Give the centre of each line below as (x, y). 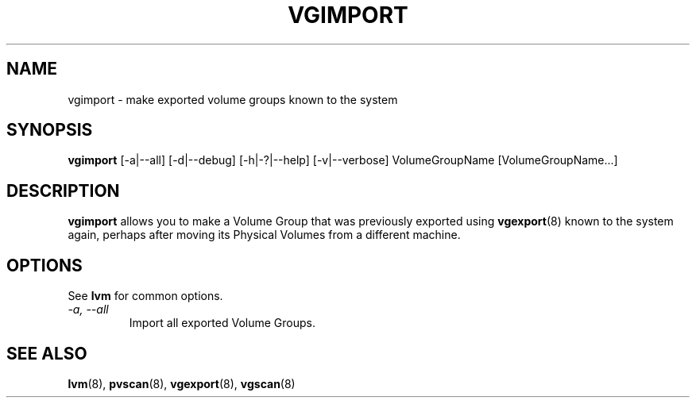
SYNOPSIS (50, 130)
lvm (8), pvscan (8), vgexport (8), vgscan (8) (182, 383)
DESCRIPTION (63, 190)
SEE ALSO (47, 353)
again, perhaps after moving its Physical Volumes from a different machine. (264, 235)
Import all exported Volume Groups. (222, 323)
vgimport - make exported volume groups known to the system (233, 99)
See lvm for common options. (145, 296)
